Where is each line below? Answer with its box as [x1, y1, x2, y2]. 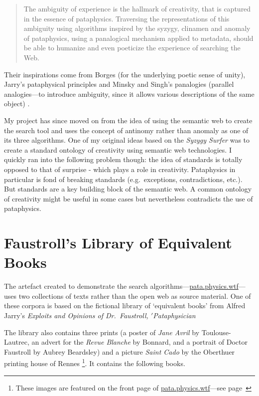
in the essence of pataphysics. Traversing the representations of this [23, 13, 230, 23]
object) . [4, 98, 30, 109]
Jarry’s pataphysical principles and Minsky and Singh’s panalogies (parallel [4, 79, 234, 89]
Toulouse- [201, 327, 231, 337]
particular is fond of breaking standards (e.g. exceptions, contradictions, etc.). [4, 174, 243, 184]
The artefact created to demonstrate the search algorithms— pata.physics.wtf [4, 281, 239, 291]
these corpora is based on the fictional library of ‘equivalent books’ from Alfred [4, 300, 246, 311]
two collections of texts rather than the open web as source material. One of [18, 290, 251, 301]
